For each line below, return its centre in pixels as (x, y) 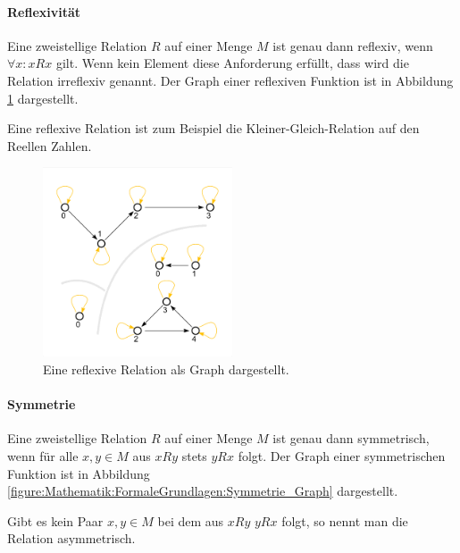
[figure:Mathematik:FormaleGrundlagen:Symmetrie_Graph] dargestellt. (203, 491)
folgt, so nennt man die (345, 520)
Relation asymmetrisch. (71, 538)
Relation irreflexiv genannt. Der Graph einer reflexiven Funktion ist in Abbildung (230, 80)
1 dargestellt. (43, 98)
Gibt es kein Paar (55, 520)
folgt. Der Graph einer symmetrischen (342, 455)
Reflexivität (44, 11)
